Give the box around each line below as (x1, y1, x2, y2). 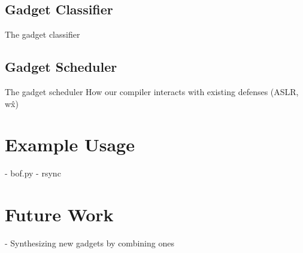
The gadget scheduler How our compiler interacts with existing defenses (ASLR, (5, 86, 299, 97)
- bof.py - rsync (5, 167, 61, 179)
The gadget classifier (5, 28, 80, 41)
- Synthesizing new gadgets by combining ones (5, 237, 174, 249)
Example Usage (5, 132, 135, 157)
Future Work (5, 202, 114, 227)
